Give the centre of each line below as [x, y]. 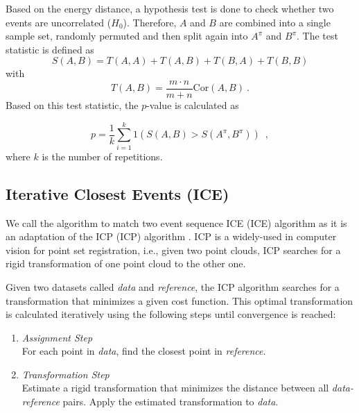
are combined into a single [275, 22]
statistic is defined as [50, 49]
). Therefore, [150, 22]
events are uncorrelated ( [59, 22]
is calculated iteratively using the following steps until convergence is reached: [171, 314]
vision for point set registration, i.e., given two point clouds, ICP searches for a [173, 250]
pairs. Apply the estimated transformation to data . [170, 402]
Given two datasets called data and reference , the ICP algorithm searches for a [173, 286]
